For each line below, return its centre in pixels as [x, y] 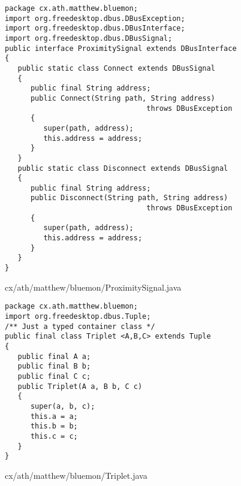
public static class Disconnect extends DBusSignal [123, 168]
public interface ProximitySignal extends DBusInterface [121, 48]
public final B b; [54, 366]
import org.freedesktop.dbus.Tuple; [78, 316]
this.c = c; [54, 436]
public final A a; [54, 356]
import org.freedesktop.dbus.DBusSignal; [89, 38]
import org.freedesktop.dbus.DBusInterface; [95, 28]
